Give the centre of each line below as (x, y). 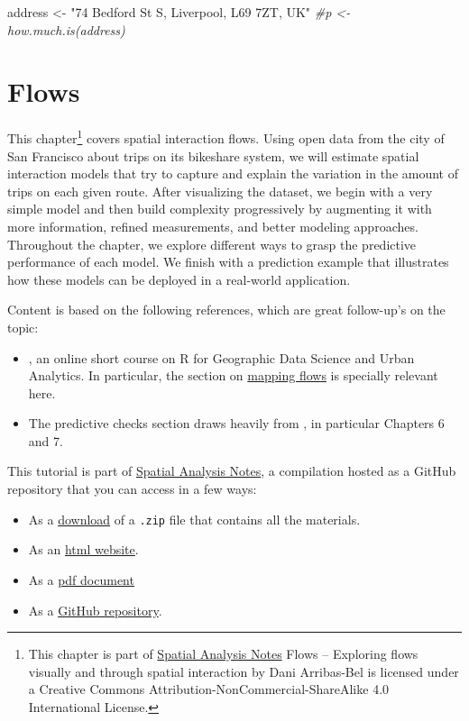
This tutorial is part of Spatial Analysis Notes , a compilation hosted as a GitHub (232, 471)
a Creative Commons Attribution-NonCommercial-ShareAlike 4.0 (209, 689)
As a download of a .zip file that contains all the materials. (194, 519)
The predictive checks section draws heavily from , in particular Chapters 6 (236, 423)
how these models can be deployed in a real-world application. (179, 279)
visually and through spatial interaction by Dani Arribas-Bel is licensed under (244, 671)
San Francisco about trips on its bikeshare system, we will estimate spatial (213, 155)
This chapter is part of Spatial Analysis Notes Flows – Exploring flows (223, 654)
